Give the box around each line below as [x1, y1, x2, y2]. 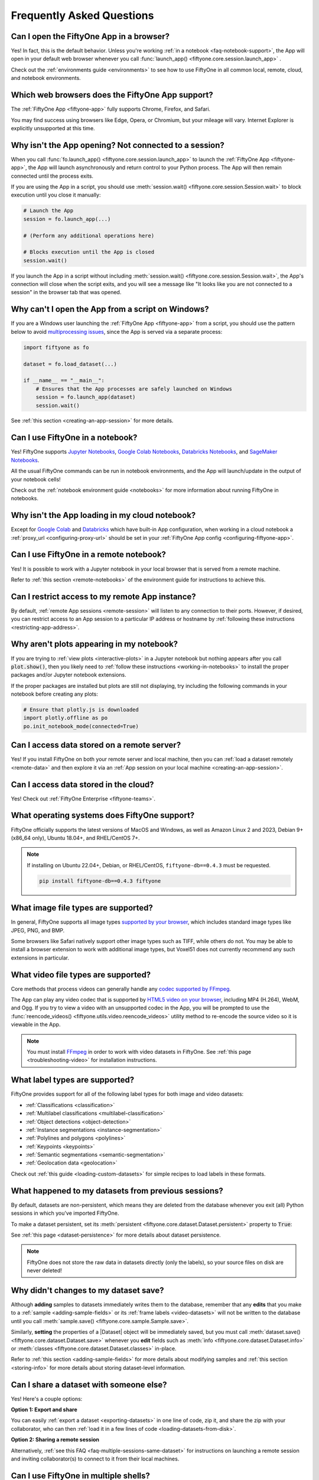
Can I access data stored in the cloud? [11, 779, 154, 790]
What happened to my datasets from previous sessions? [11, 1186, 224, 1196]
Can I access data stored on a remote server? [11, 740, 181, 750]
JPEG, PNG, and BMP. [11, 926, 65, 934]
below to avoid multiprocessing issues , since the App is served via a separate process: [11, 328, 223, 335]
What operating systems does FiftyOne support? [11, 810, 195, 821]
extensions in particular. [11, 954, 70, 961]
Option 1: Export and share [11, 1406, 77, 1413]
